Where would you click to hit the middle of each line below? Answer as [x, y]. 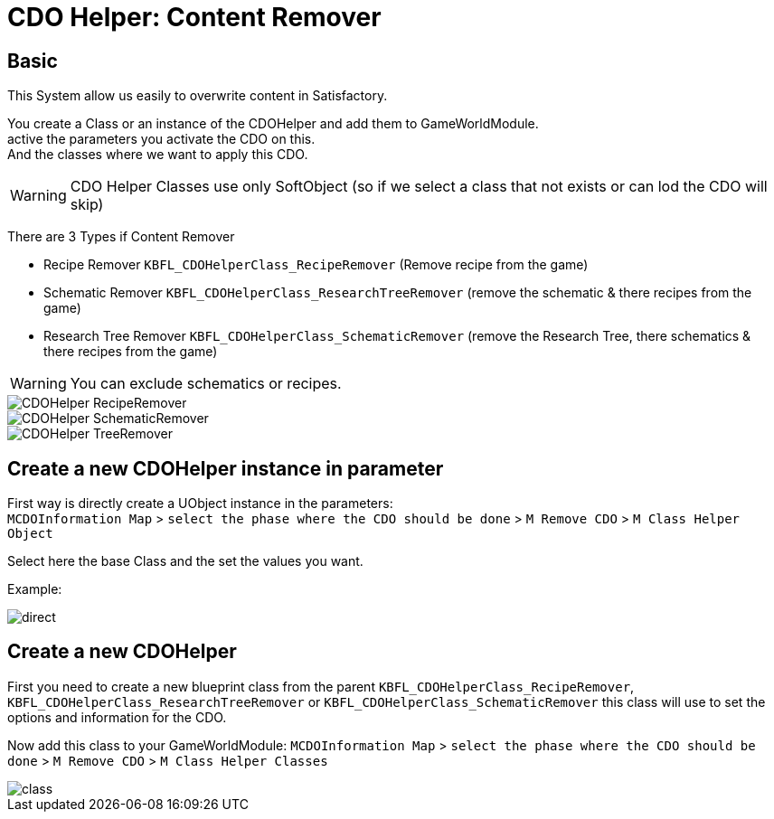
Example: [35, 589]
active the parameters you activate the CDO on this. [161, 139]
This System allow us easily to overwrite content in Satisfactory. [198, 96]
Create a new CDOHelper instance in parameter [226, 468]
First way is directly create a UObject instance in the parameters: [200, 504]
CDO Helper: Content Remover [194, 17]
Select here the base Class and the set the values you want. [185, 561]
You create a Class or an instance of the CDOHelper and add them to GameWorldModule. [273, 124]
